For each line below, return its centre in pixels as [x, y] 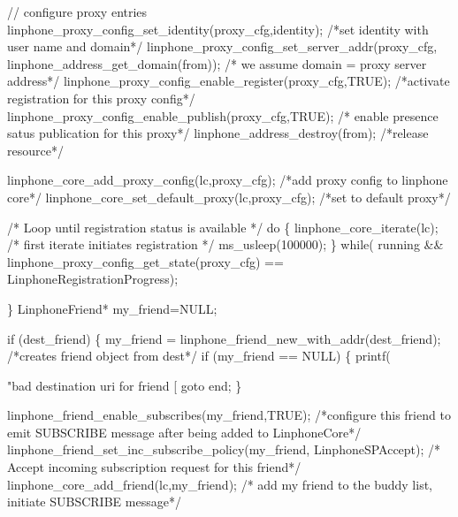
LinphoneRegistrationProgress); [93, 279]
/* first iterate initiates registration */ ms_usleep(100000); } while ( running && [225, 244]
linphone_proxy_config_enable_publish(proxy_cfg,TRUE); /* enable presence [223, 115]
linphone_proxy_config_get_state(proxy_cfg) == [145, 261]
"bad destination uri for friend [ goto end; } [125, 385]
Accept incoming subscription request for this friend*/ [154, 467]
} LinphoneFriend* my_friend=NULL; [112, 308]
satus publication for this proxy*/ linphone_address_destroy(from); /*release [218, 133]
